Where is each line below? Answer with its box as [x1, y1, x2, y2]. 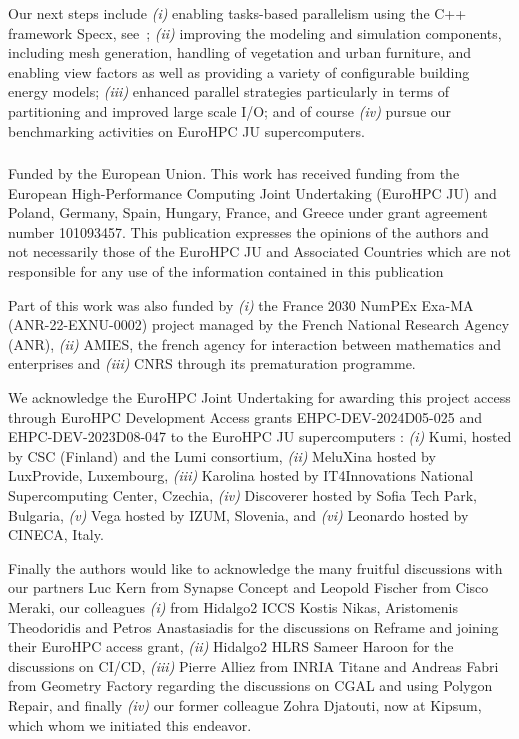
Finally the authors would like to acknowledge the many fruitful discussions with [8, 557, 503, 578]
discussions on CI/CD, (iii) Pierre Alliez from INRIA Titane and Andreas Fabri [8, 655, 499, 676]
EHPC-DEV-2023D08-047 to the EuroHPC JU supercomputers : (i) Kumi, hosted [8, 426, 512, 447]
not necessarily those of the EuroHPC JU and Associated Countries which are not [8, 241, 511, 262]
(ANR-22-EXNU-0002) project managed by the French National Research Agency [8, 314, 510, 335]
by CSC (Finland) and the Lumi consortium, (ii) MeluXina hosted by [8, 445, 436, 466]
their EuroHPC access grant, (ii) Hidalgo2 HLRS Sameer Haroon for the [8, 636, 454, 657]
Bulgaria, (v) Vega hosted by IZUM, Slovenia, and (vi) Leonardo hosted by [8, 504, 469, 525]
